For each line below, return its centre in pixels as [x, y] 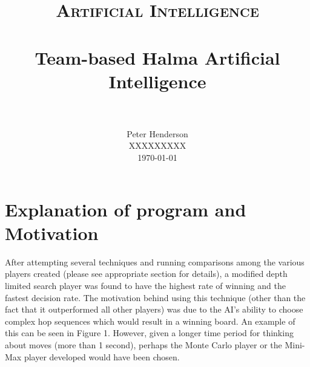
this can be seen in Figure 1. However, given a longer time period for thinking [149, 333]
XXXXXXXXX [157, 145]
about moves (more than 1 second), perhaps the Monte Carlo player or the [143, 344]
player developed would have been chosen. [102, 356]
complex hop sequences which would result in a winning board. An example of [150, 321]
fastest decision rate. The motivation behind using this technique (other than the [155, 297]
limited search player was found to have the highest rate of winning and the [145, 285]
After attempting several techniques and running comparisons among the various [155, 261]
